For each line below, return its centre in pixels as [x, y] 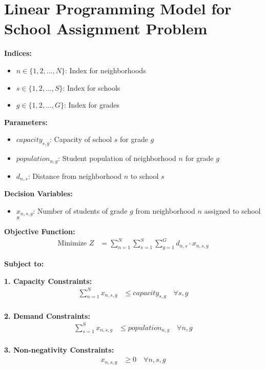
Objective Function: [40, 231]
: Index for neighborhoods [105, 70]
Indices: [18, 53]
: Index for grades [92, 105]
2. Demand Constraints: [47, 315]
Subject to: [24, 263]
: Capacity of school [81, 139]
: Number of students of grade [80, 210]
